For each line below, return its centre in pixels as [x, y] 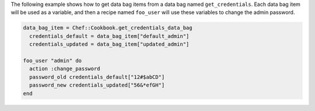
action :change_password [65, 69]
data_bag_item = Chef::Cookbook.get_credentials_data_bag [108, 28]
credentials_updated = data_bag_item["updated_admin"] [109, 44]
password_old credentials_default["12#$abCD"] [97, 77]
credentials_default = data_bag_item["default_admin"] [109, 36]
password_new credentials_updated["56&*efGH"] [97, 85]
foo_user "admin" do [52, 60]
